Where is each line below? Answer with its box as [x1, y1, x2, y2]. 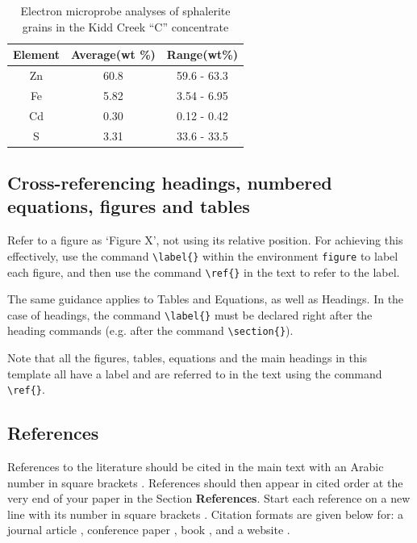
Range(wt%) [166, 46, 238, 63]
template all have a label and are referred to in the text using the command [7, 365, 382, 382]
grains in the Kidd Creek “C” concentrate [22, 18, 229, 35]
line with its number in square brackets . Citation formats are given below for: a [7, 505, 403, 522]
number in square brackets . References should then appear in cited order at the [7, 474, 403, 491]
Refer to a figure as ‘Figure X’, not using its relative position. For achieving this [7, 232, 403, 249]
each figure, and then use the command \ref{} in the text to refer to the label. [7, 263, 400, 280]
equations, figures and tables [7, 194, 250, 219]
